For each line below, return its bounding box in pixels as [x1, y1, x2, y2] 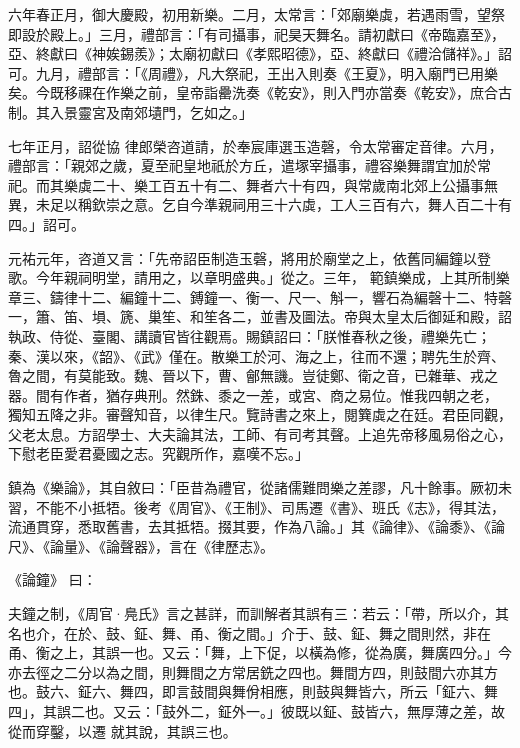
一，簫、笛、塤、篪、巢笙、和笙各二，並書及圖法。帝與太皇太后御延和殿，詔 [8, 306, 512, 327]
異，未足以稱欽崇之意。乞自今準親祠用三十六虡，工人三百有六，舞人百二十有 [8, 194, 512, 215]
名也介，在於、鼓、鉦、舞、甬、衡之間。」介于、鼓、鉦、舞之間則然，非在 [8, 622, 491, 643]
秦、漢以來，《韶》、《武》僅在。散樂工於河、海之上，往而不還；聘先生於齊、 [8, 345, 505, 366]
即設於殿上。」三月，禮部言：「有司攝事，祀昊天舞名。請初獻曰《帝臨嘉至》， [8, 23, 505, 44]
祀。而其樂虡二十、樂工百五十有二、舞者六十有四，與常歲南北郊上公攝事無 [8, 174, 498, 195]
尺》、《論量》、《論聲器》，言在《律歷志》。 [8, 535, 274, 556]
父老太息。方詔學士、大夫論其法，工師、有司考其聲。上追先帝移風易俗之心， [8, 423, 512, 444]
